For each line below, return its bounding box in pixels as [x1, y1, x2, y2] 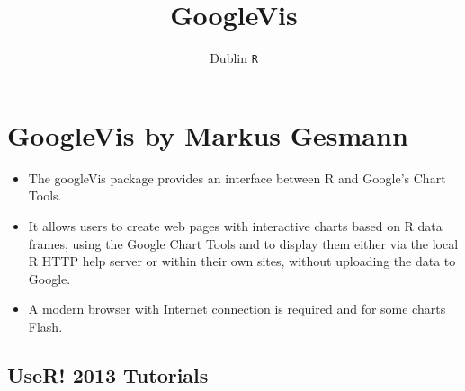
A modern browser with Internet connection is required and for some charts [28, 299, 446, 318]
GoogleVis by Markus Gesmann [7, 116, 408, 153]
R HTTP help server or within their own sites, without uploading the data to [28, 252, 456, 271]
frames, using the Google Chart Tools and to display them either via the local [28, 234, 459, 253]
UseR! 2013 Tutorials [7, 360, 209, 388]
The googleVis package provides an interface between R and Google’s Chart [28, 168, 446, 187]
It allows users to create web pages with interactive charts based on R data [28, 216, 443, 235]
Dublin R [210, 49, 258, 67]
